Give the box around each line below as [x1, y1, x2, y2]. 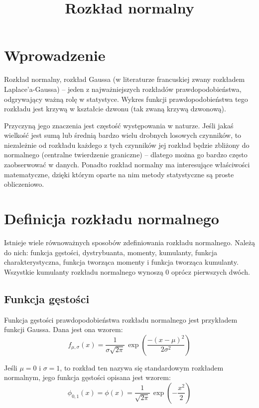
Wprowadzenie [4, 45, 106, 65]
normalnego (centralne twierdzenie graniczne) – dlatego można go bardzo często [4, 149, 248, 160]
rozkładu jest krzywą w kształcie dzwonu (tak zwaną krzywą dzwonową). [4, 103, 226, 114]
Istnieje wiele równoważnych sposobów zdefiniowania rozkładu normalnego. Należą [4, 237, 255, 247]
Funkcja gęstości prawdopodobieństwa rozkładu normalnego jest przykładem [4, 314, 238, 325]
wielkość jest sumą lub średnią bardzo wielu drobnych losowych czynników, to [4, 130, 242, 140]
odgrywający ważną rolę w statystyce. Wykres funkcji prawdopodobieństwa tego [4, 93, 248, 104]
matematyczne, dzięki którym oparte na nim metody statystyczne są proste [4, 169, 234, 179]
